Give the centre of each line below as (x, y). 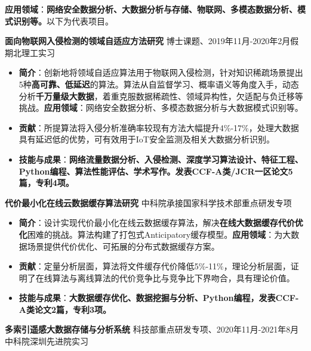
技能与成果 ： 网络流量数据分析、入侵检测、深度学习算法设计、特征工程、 (161, 159)
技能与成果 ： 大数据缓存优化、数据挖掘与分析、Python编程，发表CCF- (159, 298)
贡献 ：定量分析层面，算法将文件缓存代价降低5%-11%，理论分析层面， (155, 266)
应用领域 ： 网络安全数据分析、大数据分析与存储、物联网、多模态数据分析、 (151, 9)
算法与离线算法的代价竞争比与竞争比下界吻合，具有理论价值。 (173, 277)
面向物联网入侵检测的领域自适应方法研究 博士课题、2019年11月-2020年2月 (148, 41)
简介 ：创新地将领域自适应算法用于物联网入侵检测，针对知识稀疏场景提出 (161, 72)
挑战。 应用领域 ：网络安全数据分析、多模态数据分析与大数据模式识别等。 (161, 108)
